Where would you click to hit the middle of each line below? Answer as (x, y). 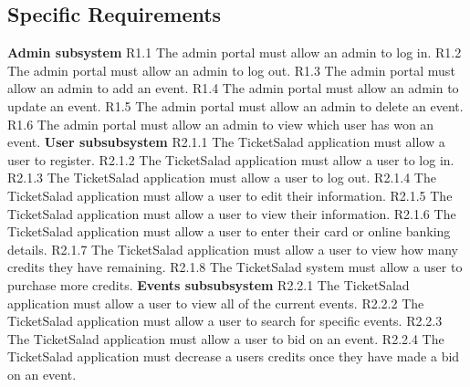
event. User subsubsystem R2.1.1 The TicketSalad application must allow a (226, 142)
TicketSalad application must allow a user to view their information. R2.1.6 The (232, 213)
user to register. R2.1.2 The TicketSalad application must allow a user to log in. (231, 159)
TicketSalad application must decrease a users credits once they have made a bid (234, 356)
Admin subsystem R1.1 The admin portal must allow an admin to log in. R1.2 (235, 52)
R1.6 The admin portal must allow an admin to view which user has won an (221, 124)
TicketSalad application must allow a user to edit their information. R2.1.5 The (230, 195)
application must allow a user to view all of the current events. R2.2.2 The (216, 303)
